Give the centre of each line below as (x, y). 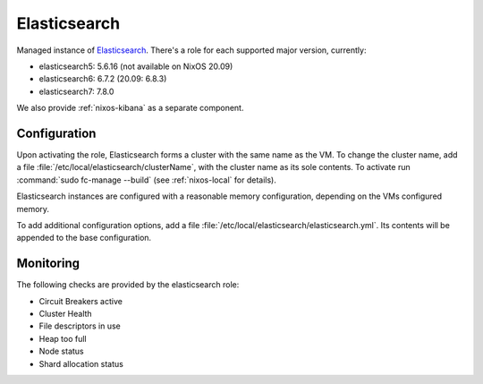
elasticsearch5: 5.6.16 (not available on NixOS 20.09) (136, 66)
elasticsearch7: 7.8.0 (76, 91)
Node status (61, 351)
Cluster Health (66, 314)
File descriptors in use (80, 326)
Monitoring (48, 264)
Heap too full (63, 338)
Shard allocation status (81, 363)
